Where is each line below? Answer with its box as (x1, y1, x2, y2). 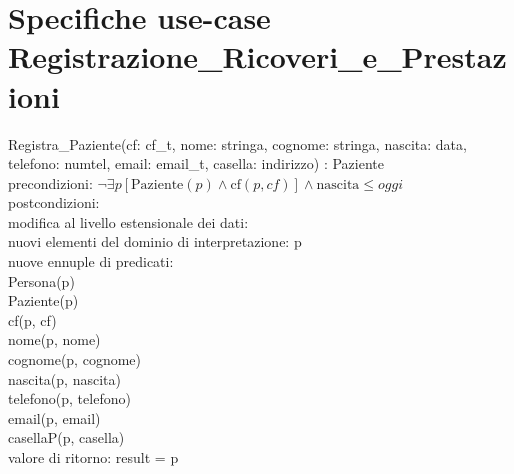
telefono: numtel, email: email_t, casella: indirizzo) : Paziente (8, 153, 384, 174)
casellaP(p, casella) (8, 427, 125, 448)
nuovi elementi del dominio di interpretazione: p (8, 231, 302, 252)
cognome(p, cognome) (8, 349, 141, 370)
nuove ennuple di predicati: (8, 251, 174, 272)
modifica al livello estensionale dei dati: (8, 211, 249, 232)
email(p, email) (8, 407, 101, 428)
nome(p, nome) (8, 329, 101, 350)
